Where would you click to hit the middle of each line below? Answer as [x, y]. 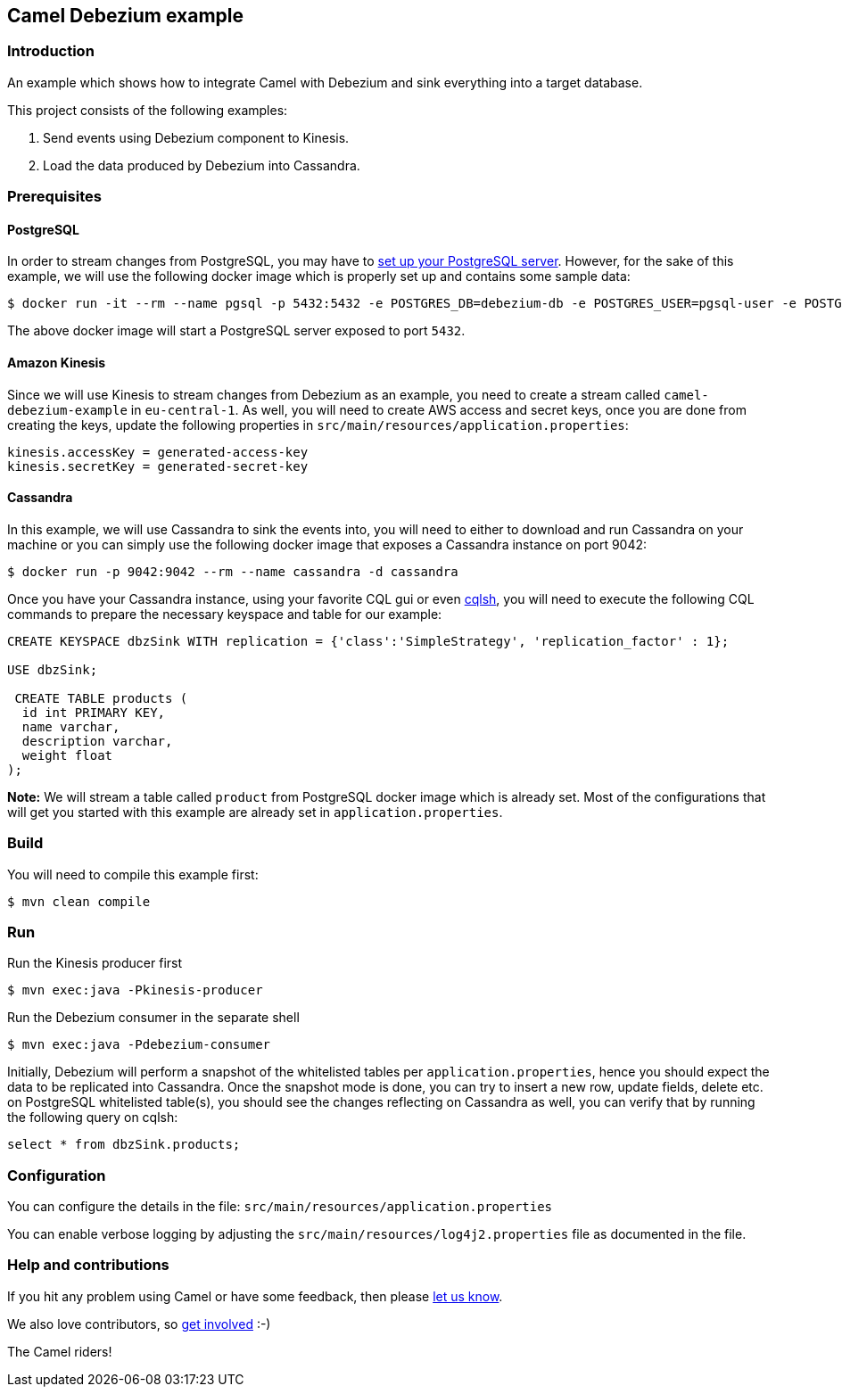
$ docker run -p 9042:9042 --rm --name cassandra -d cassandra [233, 571]
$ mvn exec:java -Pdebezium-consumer [139, 1045]
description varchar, [97, 741]
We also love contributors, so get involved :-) [139, 1324]
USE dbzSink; [53, 669]
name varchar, [71, 726]
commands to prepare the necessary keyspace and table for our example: [225, 614]
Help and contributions [88, 1265]
